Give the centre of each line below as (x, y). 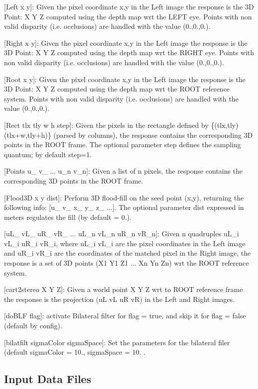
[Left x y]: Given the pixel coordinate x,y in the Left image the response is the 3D (129, 6)
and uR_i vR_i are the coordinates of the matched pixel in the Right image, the (128, 253)
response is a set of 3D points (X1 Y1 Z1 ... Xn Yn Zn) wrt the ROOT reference (127, 263)
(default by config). (33, 326)
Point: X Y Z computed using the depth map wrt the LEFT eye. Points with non (128, 16)
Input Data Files (48, 379)
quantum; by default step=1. (48, 154)
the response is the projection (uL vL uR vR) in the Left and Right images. (119, 299)
